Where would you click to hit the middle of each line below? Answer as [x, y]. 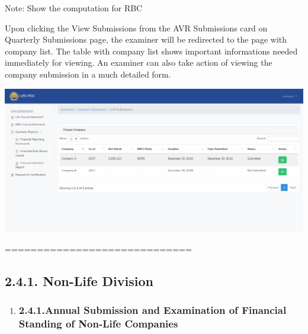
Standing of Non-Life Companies [98, 324]
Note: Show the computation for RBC [74, 8]
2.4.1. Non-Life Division [79, 280]
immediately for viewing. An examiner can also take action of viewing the [139, 62]
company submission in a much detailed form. [88, 74]
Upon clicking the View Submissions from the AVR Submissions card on [136, 28]
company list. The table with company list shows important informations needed [151, 51]
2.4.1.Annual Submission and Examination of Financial [153, 310]
